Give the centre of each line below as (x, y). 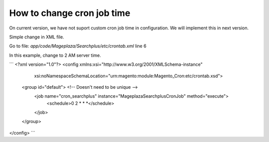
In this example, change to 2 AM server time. (55, 55)
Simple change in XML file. (37, 37)
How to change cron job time (70, 13)
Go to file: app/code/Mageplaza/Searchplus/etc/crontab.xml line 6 (78, 46)
